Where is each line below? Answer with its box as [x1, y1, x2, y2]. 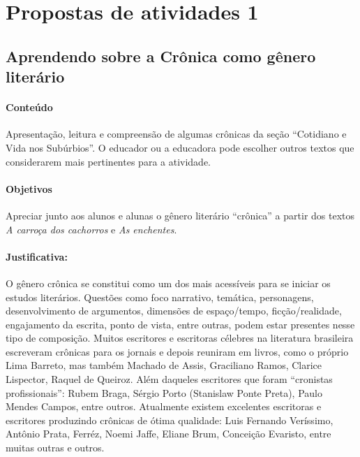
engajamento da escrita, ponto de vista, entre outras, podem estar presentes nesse [6, 317, 355, 331]
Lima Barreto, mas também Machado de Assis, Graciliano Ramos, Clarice [6, 358, 322, 372]
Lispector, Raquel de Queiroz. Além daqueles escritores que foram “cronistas [6, 372, 333, 386]
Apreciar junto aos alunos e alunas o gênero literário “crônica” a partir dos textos [6, 208, 355, 222]
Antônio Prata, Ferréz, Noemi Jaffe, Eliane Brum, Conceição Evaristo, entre [6, 426, 331, 441]
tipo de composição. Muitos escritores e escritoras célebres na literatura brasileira [6, 331, 354, 345]
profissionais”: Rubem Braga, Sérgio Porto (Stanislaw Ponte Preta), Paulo [6, 385, 322, 400]
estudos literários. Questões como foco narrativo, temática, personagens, [6, 289, 314, 304]
